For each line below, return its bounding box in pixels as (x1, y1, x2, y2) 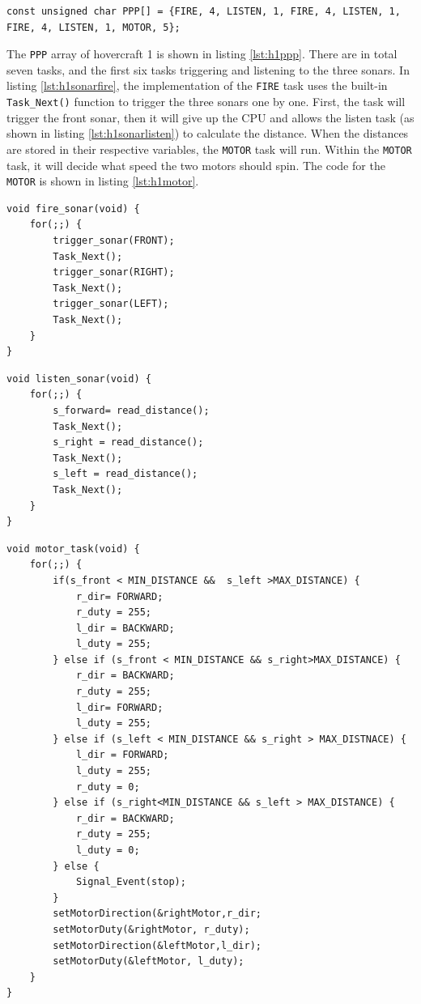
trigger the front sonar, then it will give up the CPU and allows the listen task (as (6, 108, 415, 125)
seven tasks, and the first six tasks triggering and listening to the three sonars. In (6, 61, 410, 78)
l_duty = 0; (75, 844, 140, 856)
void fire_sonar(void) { (6, 202, 140, 215)
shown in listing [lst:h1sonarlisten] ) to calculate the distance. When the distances (6, 125, 409, 142)
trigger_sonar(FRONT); (53, 235, 175, 247)
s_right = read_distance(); (53, 436, 204, 449)
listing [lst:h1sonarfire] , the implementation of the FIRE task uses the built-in (6, 77, 388, 94)
